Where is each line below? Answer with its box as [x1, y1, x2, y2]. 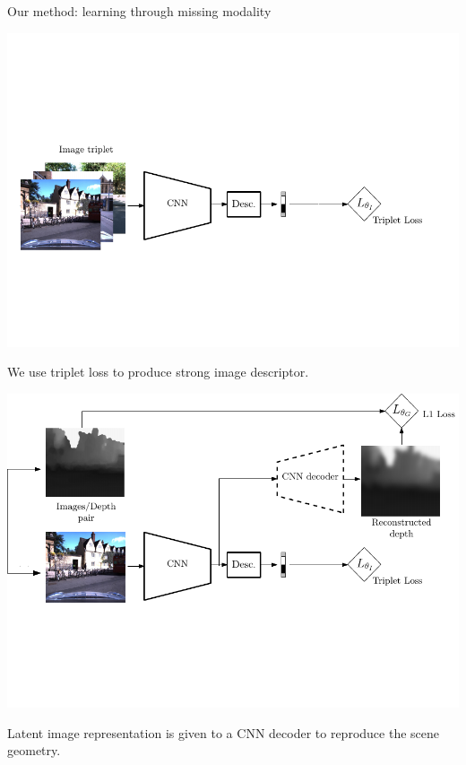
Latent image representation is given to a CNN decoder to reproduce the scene [7, 723, 440, 742]
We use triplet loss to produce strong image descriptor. [7, 362, 309, 381]
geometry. [7, 741, 61, 760]
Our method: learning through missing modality [7, 2, 272, 20]
